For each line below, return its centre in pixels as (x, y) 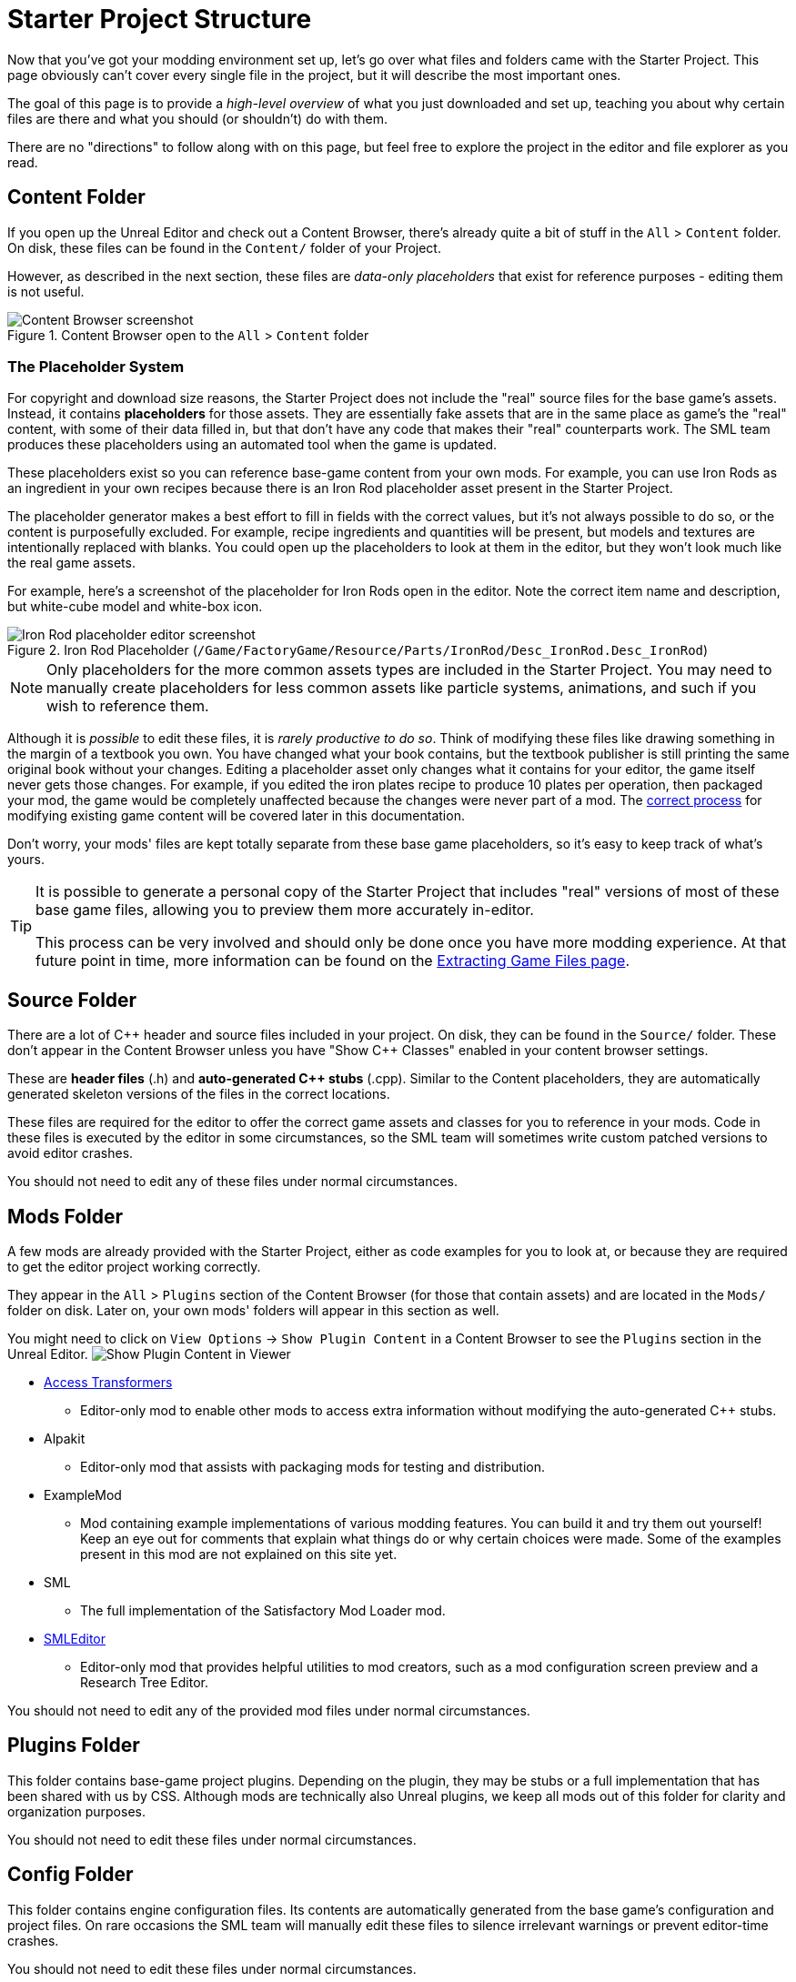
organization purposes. (76, 1811)
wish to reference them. (128, 706)
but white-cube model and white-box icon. (135, 607)
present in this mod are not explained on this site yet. (239, 1554)
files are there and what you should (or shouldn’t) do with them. (198, 118)
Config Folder (71, 1875)
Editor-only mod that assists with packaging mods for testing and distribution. (313, 1467)
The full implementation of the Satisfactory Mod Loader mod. (263, 1611)
